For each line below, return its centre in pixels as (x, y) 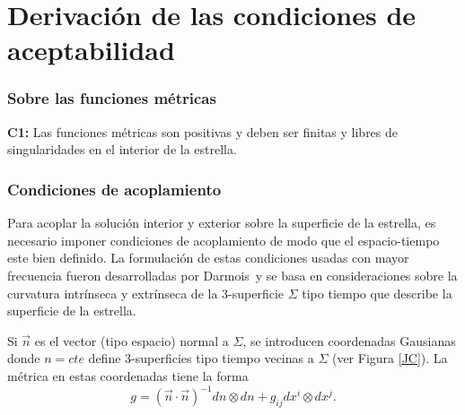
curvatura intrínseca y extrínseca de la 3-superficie (146, 293)
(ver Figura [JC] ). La (390, 358)
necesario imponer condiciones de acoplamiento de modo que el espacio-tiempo (224, 240)
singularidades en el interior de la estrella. (122, 149)
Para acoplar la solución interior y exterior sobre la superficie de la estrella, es (222, 223)
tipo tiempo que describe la (377, 293)
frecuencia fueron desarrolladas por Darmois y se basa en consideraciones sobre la (232, 275)
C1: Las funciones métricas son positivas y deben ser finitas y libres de (203, 131)
